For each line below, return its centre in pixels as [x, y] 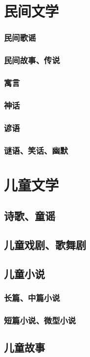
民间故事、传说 [32, 60]
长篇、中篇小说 [32, 298]
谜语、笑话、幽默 [36, 150]
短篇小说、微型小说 [40, 320]
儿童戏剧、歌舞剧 [45, 244]
